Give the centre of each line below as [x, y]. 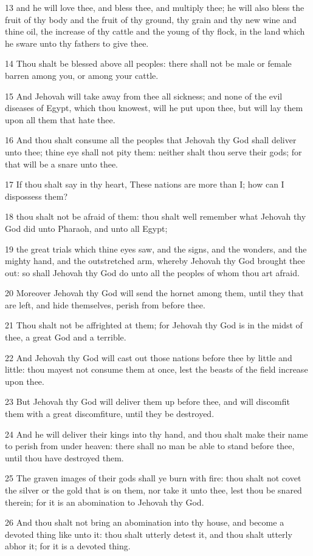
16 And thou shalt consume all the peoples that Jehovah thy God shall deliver [151, 140]
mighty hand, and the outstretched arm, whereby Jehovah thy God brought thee [155, 261]
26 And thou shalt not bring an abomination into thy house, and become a [145, 522]
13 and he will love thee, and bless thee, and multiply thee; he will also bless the [155, 7]
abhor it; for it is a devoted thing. [68, 546]
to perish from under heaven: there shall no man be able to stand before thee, [150, 446]
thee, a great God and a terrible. [66, 337]
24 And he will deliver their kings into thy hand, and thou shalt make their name [156, 434]
